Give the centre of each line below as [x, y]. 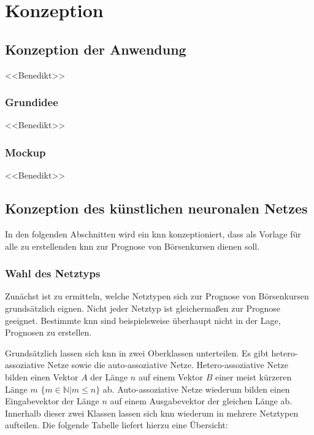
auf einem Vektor [170, 376]
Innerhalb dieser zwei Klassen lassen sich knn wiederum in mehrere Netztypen [152, 413]
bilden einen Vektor [42, 376]
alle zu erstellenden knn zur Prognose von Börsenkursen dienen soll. [132, 246]
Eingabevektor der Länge [52, 401]
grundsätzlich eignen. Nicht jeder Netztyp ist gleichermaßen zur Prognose [143, 308]
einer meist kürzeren [253, 376]
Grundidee [32, 102]
